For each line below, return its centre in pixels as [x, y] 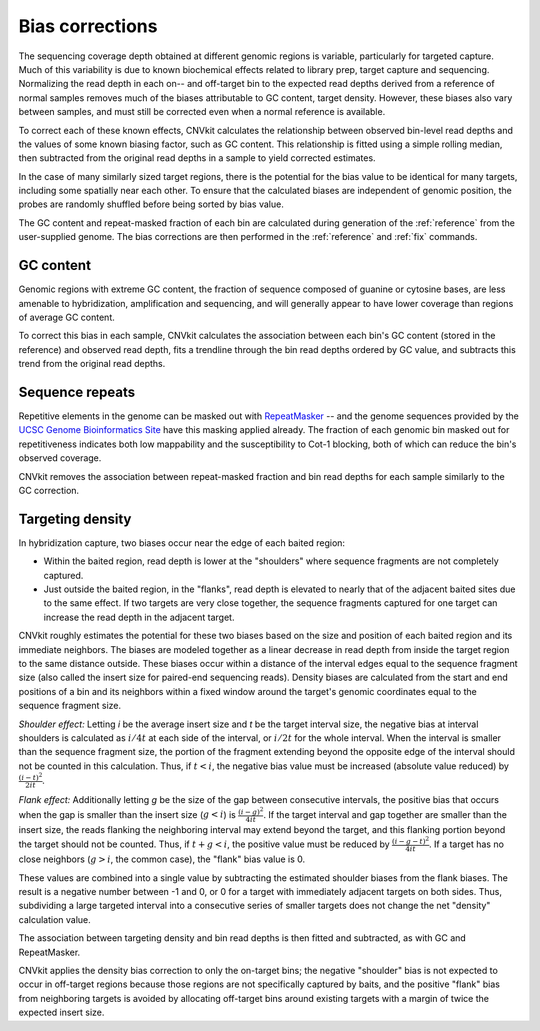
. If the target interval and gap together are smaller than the [385, 814]
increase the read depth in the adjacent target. [139, 617]
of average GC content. [66, 317]
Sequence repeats [76, 391]
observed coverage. [60, 458]
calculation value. [55, 919]
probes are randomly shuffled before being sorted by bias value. [151, 204]
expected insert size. [61, 1012]
